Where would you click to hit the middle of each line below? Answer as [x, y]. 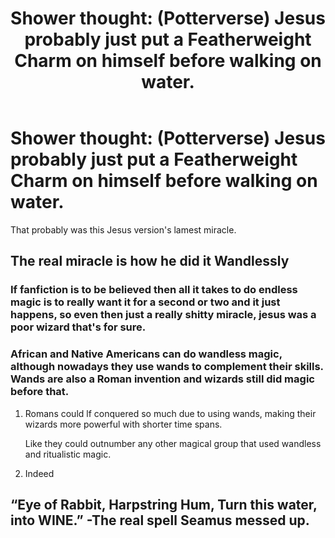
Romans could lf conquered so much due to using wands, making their [170, 413]
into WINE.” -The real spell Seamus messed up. [160, 520]
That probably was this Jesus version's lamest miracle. [123, 229]
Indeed [39, 473]
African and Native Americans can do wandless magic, [146, 354]
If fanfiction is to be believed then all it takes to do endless [154, 290]
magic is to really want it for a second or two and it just [145, 302]
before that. [40, 392]
